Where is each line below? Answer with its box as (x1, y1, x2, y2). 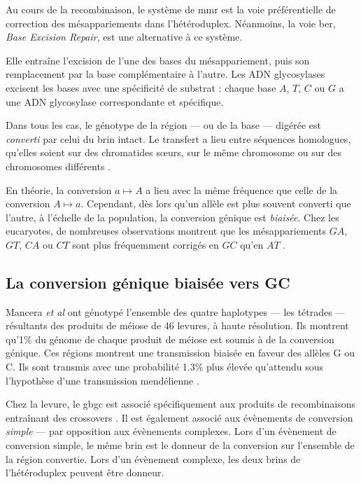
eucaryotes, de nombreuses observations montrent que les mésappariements (6, 223, 327, 238)
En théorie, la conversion (6, 182, 112, 197)
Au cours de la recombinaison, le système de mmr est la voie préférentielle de (6, 2, 336, 16)
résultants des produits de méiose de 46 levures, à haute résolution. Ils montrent (6, 318, 349, 333)
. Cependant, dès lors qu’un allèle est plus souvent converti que (80, 196, 351, 211)
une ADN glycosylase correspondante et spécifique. (6, 94, 224, 109)
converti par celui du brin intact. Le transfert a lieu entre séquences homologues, (6, 131, 351, 146)
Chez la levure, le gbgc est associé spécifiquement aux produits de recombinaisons (6, 396, 355, 411)
